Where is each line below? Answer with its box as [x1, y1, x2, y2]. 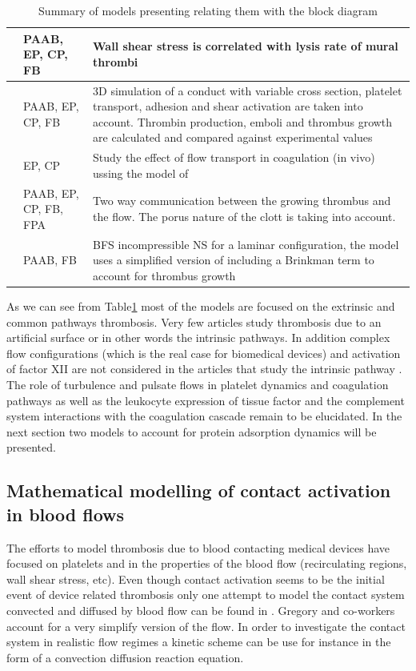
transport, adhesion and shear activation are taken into [93, 98, 363, 115]
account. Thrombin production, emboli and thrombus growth [93, 113, 393, 130]
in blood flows [6, 501, 125, 526]
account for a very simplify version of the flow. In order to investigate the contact [6, 617, 406, 634]
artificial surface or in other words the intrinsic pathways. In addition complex [6, 329, 390, 346]
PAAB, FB [23, 251, 77, 268]
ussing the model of [93, 164, 189, 181]
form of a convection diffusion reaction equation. [6, 649, 244, 665]
